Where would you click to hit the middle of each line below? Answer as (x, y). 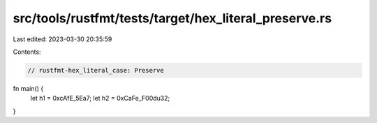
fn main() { (28, 88)
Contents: (27, 52)
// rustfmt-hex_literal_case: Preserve (96, 70)
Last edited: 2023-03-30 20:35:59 (62, 39)
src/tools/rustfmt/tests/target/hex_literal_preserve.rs (172, 18)
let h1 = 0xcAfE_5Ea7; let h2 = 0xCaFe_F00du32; (100, 99)
